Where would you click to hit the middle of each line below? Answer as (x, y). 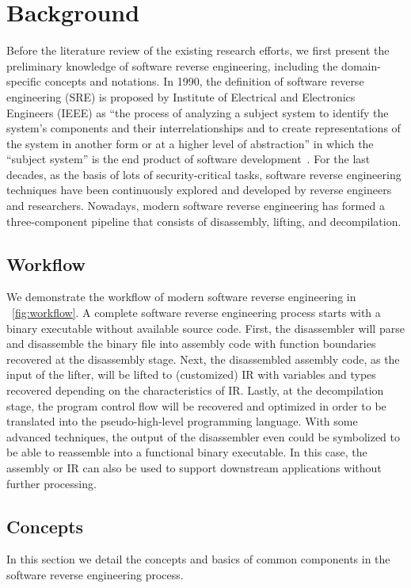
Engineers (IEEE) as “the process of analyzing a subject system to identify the (198, 112)
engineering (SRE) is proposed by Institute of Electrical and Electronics (181, 96)
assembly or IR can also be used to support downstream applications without (194, 467)
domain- (361, 65)
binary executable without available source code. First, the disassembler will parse (205, 328)
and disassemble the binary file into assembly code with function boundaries (191, 344)
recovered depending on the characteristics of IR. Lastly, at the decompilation (195, 390)
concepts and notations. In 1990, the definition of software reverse (204, 81)
